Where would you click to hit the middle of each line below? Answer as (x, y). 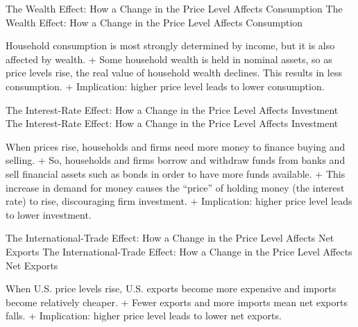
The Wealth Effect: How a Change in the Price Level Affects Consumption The (174, 8)
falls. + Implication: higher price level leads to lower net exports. (144, 316)
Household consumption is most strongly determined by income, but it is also (170, 45)
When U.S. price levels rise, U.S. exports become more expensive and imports (171, 288)
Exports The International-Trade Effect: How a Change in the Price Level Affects (179, 251)
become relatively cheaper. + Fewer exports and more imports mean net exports (177, 302)
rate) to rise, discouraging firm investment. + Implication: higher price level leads (179, 201)
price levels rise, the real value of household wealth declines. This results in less (174, 73)
